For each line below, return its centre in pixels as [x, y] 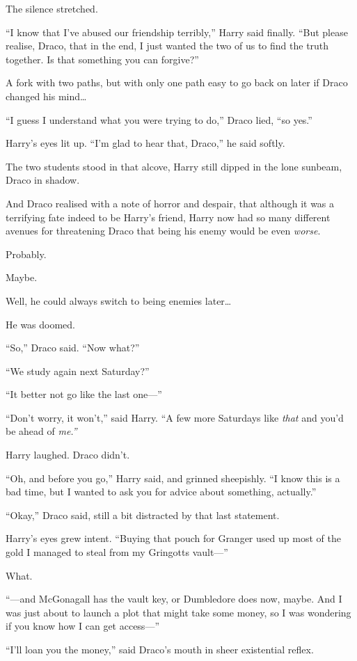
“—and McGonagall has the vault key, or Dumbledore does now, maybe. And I [174, 599]
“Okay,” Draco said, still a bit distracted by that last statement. [143, 515]
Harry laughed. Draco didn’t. [68, 455]
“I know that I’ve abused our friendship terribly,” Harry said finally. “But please [177, 32]
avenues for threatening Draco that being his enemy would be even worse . [163, 231]
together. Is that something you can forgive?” [102, 59]
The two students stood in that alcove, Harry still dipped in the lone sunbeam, [174, 166]
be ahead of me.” [41, 431]
